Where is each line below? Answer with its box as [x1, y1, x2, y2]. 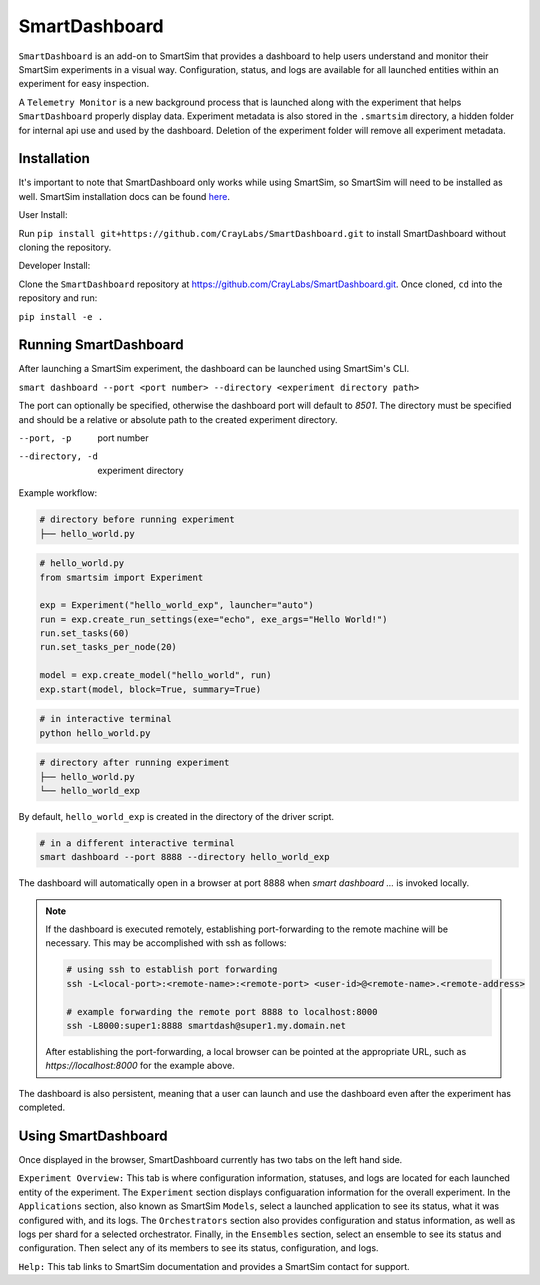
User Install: [18, 209, 68, 221]
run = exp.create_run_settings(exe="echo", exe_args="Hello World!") [39, 613, 388, 625]
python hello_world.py [39, 727, 151, 739]
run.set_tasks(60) [39, 628, 130, 639]
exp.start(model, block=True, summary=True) [39, 683, 262, 695]
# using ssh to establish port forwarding [66, 964, 278, 975]
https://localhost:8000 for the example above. [45, 1060, 235, 1072]
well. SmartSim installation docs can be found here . [18, 190, 230, 202]
